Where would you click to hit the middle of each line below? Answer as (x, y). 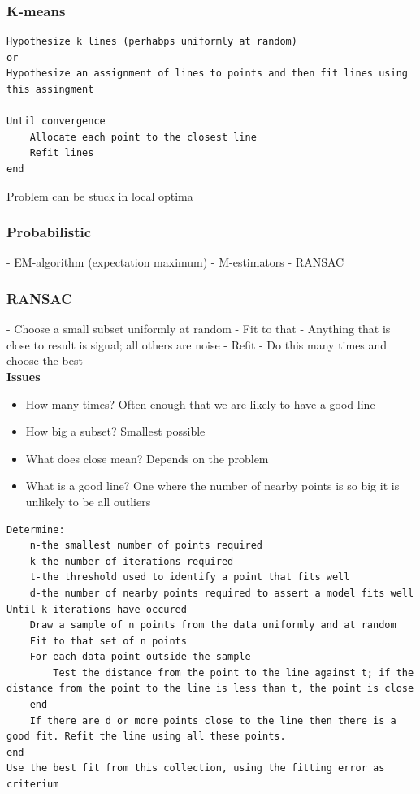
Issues (24, 376)
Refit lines (62, 153)
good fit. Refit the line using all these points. (146, 737)
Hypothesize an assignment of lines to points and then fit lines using (207, 74)
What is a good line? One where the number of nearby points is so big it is (212, 486)
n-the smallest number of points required (146, 546)
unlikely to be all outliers (88, 501)
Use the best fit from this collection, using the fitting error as (196, 768)
